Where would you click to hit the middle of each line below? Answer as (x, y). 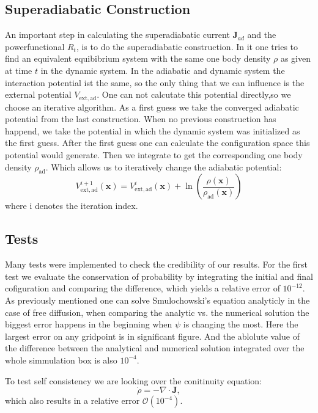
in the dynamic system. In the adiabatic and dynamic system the (163, 70)
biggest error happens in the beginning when (89, 324)
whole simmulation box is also (61, 360)
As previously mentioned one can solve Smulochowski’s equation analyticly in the (157, 300)
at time (19, 70)
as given (296, 58)
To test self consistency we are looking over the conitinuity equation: (133, 380)
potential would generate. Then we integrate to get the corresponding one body (154, 155)
